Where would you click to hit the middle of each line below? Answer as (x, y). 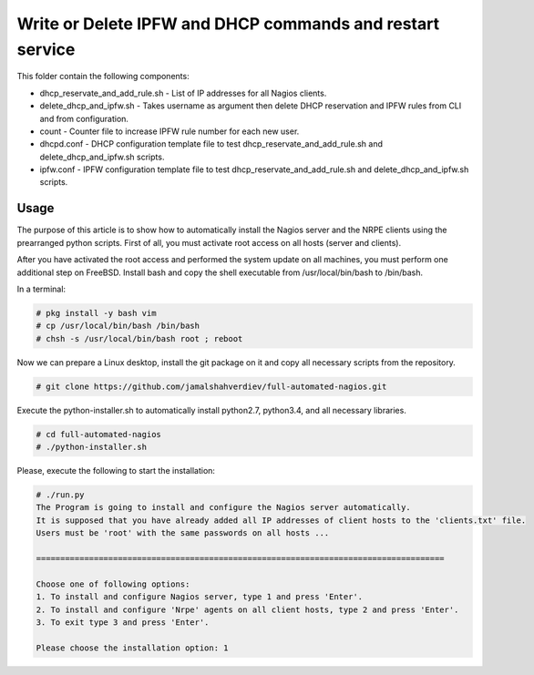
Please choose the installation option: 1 (132, 648)
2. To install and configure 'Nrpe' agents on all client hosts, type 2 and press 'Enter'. (247, 609)
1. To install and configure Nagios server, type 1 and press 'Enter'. (200, 597)
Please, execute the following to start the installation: (116, 471)
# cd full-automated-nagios (98, 434)
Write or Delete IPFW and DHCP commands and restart (228, 24)
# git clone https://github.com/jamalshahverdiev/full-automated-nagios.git (211, 386)
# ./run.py (60, 495)
